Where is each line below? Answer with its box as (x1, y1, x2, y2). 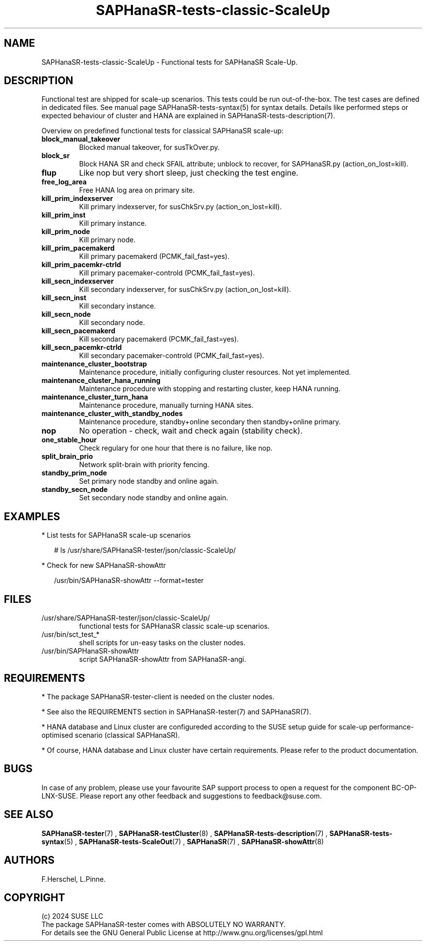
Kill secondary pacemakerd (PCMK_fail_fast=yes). (79, 335, 239, 344)
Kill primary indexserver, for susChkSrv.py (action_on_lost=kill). (79, 202, 282, 211)
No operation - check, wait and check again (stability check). (79, 426, 302, 436)
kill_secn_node (41, 310, 91, 319)
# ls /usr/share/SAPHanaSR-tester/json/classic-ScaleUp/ (54, 546, 236, 555)
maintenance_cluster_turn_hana (41, 393, 148, 401)
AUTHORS (4, 854, 55, 867)
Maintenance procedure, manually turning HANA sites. (79, 401, 254, 410)
